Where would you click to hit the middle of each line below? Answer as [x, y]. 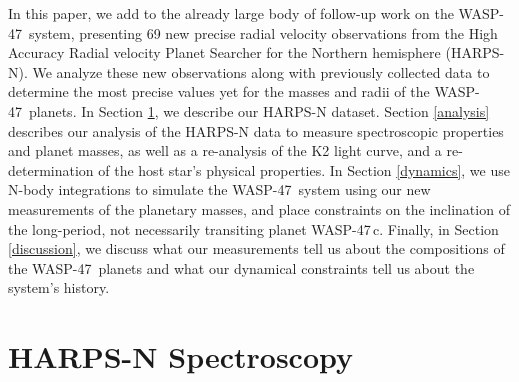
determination [51, 169]
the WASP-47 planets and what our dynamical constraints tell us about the [241, 267]
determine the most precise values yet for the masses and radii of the [219, 91]
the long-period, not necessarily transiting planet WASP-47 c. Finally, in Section [253, 228]
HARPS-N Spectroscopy [180, 356]
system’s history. [59, 287]
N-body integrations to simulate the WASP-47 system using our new [219, 189]
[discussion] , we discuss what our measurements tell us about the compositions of [256, 248]
